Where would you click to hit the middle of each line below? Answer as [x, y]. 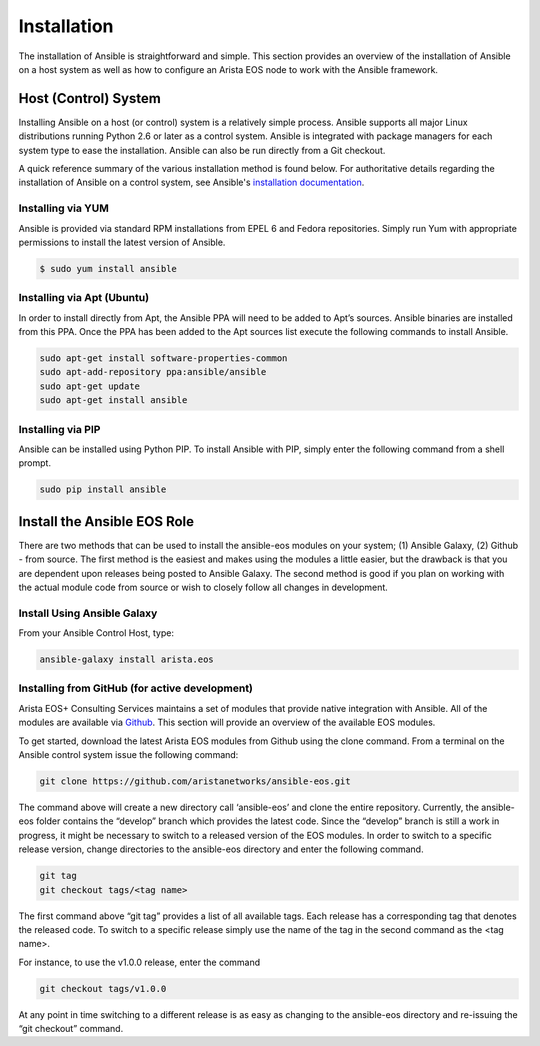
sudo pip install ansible [103, 489]
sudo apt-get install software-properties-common [163, 358]
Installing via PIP [59, 429]
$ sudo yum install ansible [108, 268]
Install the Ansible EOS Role [106, 521]
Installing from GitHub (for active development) [136, 688]
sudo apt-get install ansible [113, 400]
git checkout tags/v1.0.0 [103, 988]
